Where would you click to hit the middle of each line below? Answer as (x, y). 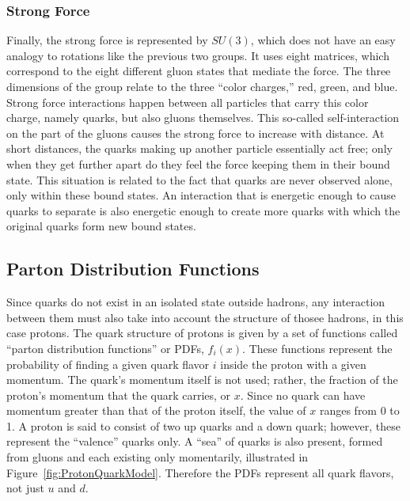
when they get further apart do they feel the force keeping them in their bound (198, 163)
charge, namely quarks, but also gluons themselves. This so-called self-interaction (203, 118)
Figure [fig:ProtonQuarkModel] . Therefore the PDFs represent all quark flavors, (200, 472)
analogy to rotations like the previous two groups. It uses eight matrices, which (198, 55)
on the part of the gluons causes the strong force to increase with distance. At (196, 133)
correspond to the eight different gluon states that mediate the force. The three (199, 71)
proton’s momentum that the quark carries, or (119, 395)
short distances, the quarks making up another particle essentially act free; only (199, 148)
